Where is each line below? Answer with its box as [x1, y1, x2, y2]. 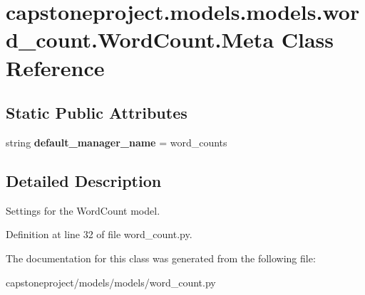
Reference [6, 53, 105, 82]
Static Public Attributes [6, 102, 187, 124]
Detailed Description [6, 169, 162, 191]
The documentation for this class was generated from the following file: [6, 250, 316, 265]
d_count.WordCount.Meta [6, 25, 274, 54]
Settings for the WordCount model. [6, 203, 160, 218]
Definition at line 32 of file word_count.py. [6, 227, 192, 242]
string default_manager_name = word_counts [6, 134, 227, 149]
